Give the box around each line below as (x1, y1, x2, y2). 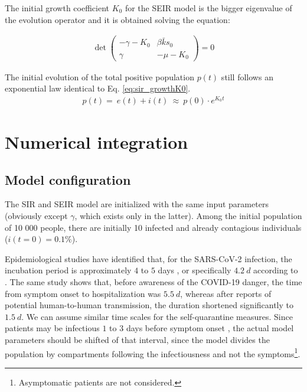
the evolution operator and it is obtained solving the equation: (5, 13, 230, 25)
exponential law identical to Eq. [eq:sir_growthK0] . (5, 82, 191, 94)
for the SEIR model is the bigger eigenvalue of (125, 2, 292, 14)
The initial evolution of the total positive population (5, 70, 194, 83)
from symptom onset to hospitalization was (5, 287, 161, 299)
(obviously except (5, 210, 68, 222)
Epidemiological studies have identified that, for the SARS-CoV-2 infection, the (5, 252, 292, 264)
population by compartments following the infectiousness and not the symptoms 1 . (5, 345, 301, 360)
